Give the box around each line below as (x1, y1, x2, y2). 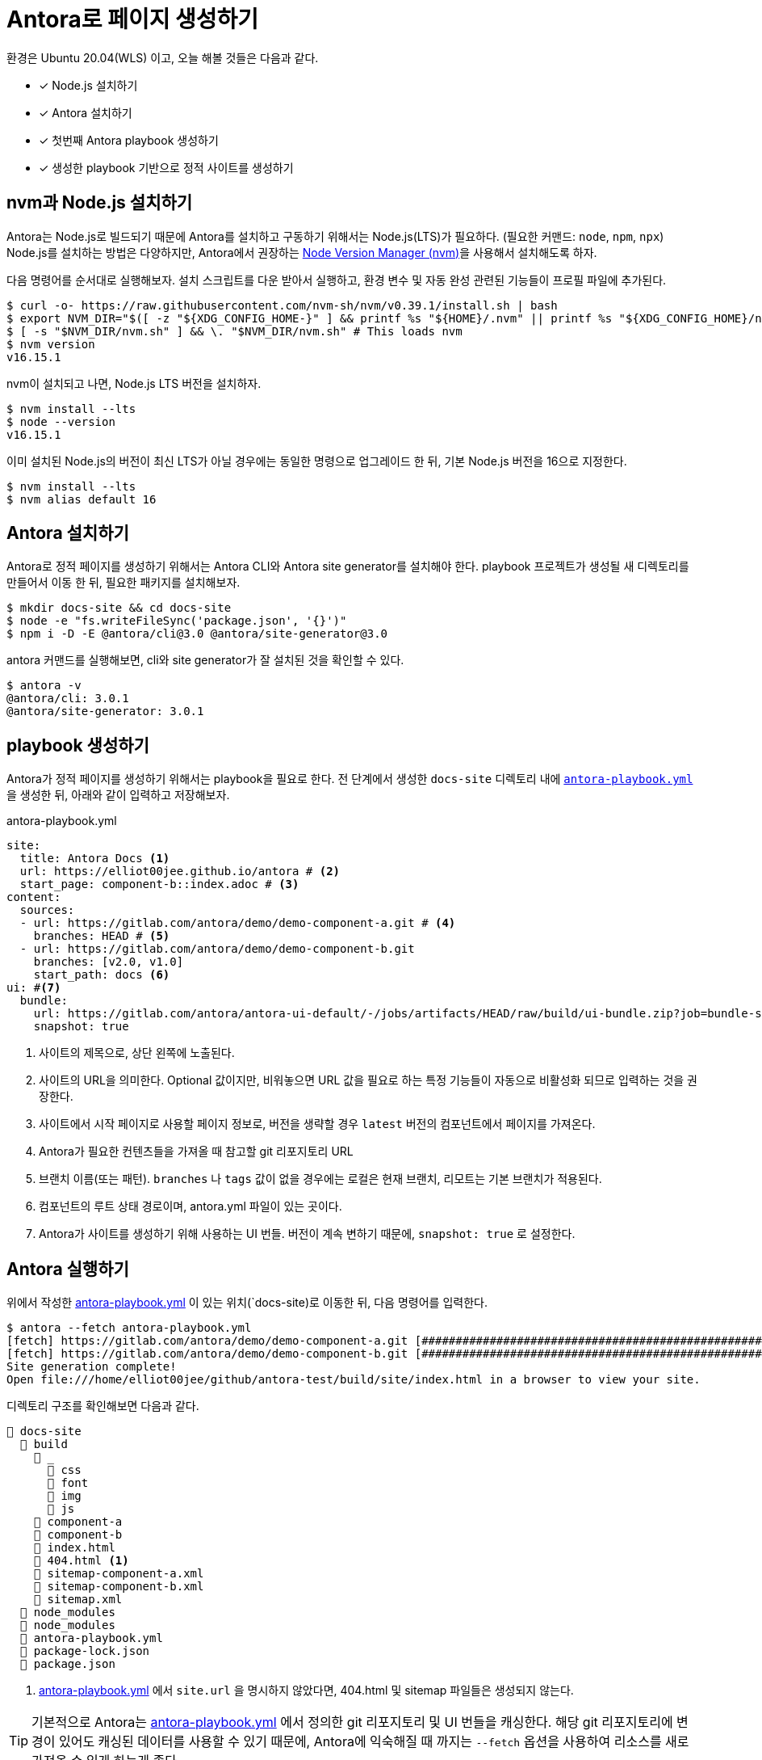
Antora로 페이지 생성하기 (6, 6, 259, 33)
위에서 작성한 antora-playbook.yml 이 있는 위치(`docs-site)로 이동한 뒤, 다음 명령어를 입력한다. (6, 1295, 488, 1310)
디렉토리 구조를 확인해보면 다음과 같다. (6, 1399, 199, 1413)
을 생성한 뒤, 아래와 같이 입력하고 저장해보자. (6, 788, 230, 802)
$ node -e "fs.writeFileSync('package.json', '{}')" (6, 614, 347, 628)
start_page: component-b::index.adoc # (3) (19, 878, 299, 891)
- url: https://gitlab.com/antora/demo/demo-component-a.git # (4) (19, 916, 456, 930)
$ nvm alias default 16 (6, 492, 157, 506)
